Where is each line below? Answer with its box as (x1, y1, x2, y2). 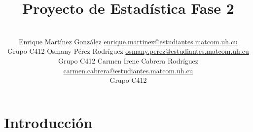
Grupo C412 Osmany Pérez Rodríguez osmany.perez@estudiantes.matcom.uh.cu (7, 46, 249, 56)
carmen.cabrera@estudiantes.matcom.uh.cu (63, 65, 193, 75)
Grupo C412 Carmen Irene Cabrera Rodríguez (58, 55, 199, 66)
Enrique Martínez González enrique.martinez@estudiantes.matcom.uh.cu (19, 36, 238, 46)
